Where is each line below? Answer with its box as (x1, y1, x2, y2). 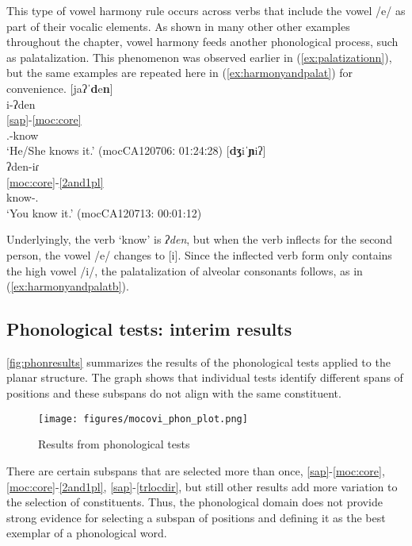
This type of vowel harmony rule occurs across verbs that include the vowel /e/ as (6, 2, 406, 18)
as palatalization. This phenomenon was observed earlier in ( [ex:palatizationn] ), (6, 48, 392, 65)
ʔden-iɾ (6, 157, 40, 174)
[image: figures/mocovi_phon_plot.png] (38, 413, 248, 425)
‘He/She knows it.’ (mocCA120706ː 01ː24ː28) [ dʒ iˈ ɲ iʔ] (6, 142, 266, 159)
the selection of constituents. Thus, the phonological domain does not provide (6, 494, 383, 510)
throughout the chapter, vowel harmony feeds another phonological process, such (6, 33, 399, 50)
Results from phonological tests (38, 436, 190, 452)
